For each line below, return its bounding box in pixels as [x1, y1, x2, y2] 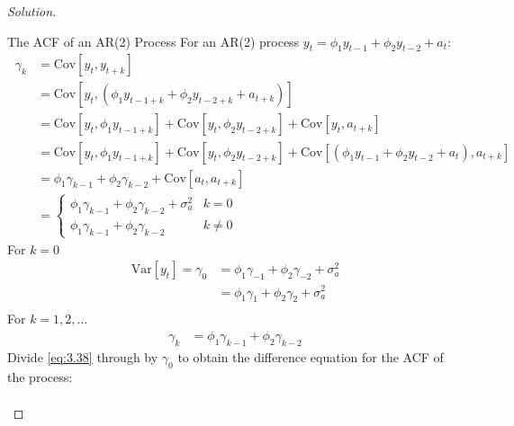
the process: [7, 367, 73, 386]
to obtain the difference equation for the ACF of [177, 347, 444, 366]
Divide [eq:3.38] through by [7, 347, 158, 366]
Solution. [7, 2, 57, 20]
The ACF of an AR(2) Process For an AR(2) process [7, 31, 300, 50]
